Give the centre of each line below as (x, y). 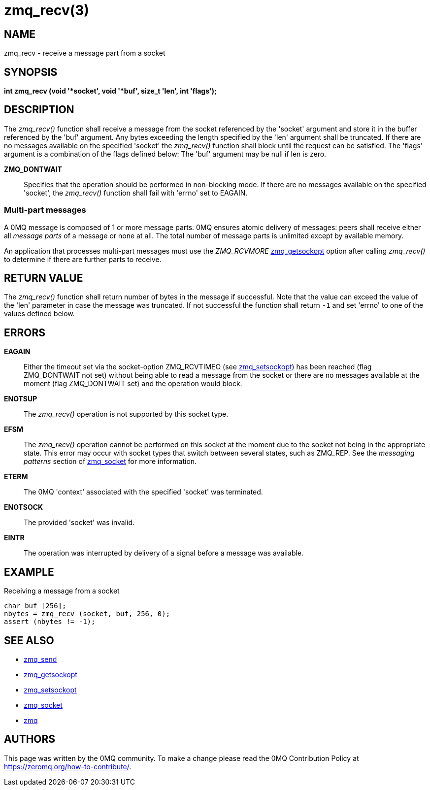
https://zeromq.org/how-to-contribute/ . (68, 766)
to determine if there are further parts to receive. (83, 259)
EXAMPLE (29, 572)
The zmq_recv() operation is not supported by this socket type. (126, 414)
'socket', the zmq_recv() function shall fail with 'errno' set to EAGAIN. (136, 193)
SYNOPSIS (31, 72)
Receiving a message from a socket (62, 591)
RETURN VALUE (44, 278)
